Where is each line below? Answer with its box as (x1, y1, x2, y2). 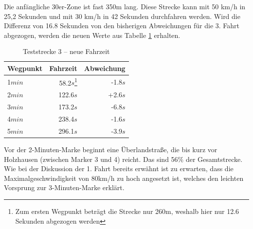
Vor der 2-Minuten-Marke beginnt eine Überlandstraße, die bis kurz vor (4, 144, 217, 154)
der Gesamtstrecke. (185, 154, 243, 164)
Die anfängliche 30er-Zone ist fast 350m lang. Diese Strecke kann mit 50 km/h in (4, 1, 246, 11)
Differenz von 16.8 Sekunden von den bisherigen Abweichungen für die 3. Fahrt (4, 20, 240, 31)
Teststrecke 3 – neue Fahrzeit (23, 46, 110, 56)
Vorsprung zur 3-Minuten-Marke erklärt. (4, 182, 125, 193)
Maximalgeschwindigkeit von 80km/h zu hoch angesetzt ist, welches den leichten (4, 173, 244, 183)
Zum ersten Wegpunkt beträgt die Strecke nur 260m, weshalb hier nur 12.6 (15, 206, 239, 216)
